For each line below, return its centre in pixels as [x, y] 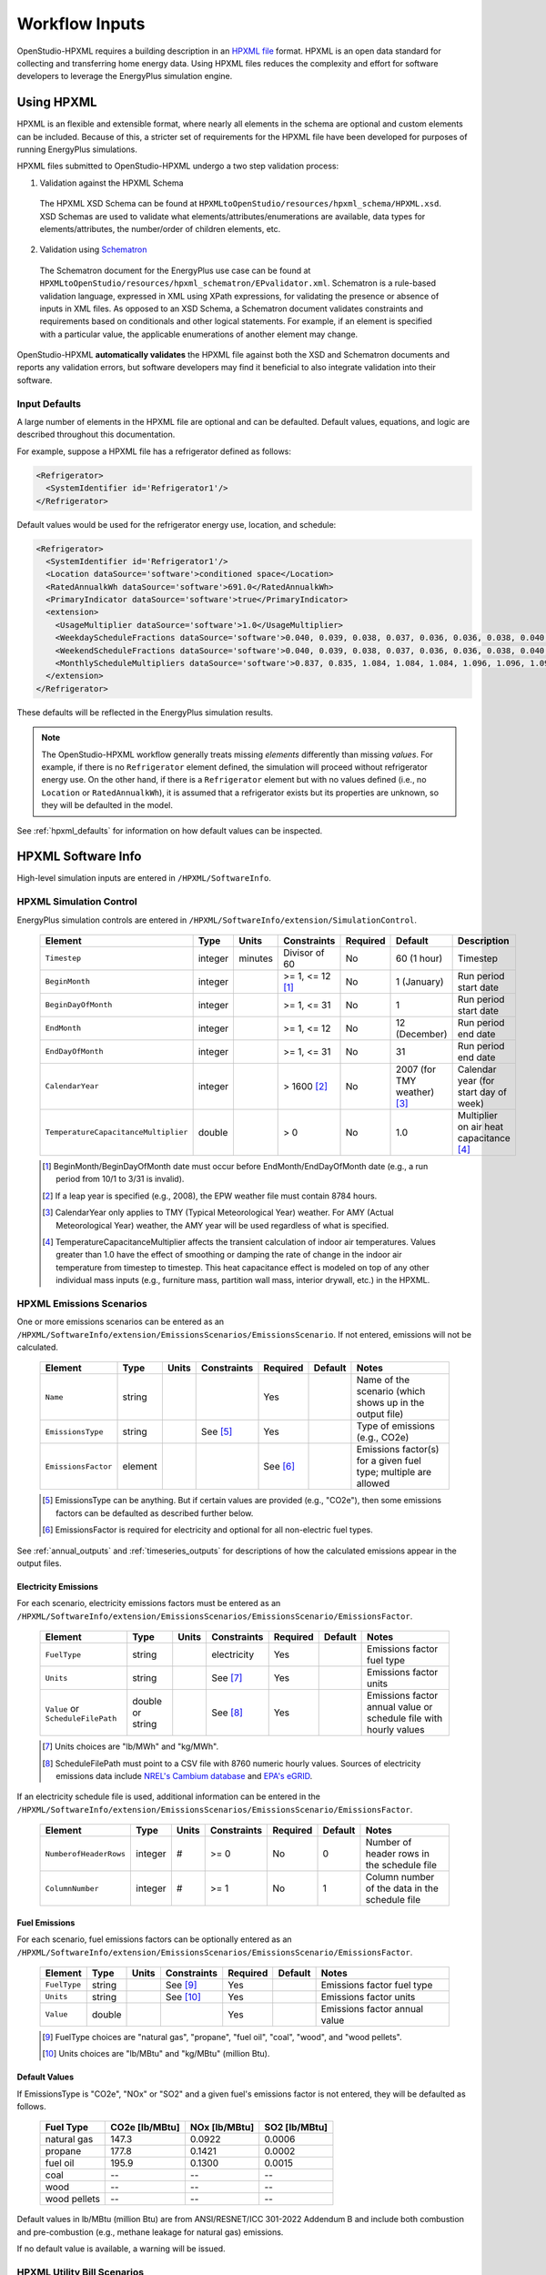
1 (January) [420, 981]
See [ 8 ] [227, 1713]
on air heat [480, 1127]
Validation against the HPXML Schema [111, 183]
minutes [256, 958]
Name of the [383, 1380]
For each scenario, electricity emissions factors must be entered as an [149, 1603]
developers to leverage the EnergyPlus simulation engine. [125, 76]
